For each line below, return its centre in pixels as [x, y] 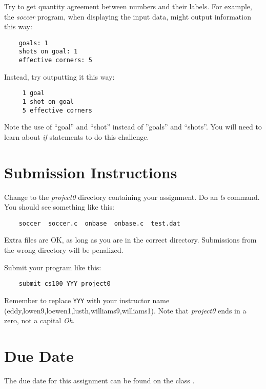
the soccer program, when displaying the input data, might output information [128, 16]
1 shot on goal [48, 102]
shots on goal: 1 [48, 52]
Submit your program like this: [53, 267]
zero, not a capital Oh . [39, 320]
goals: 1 [33, 43]
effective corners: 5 [55, 60]
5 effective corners [57, 110]
